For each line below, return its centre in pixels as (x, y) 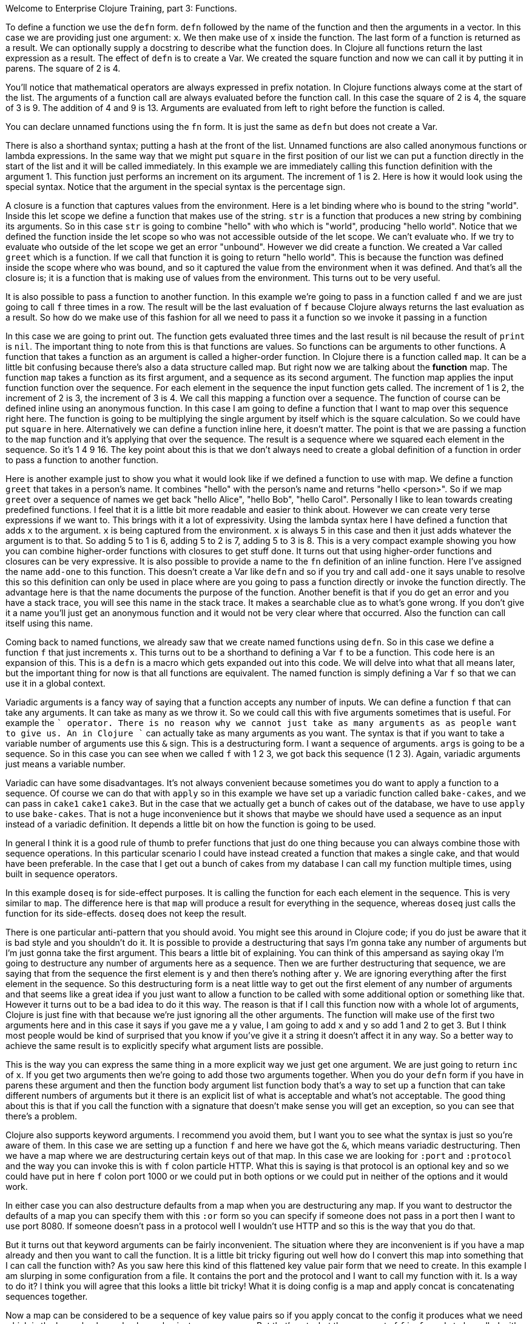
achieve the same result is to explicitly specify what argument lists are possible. (165, 1046)
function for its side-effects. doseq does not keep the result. (126, 913)
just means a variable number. (66, 764)
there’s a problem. (42, 1116)
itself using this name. (49, 623)
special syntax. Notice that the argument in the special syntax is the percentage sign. (176, 187)
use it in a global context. (56, 683)
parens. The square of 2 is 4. (63, 68)
